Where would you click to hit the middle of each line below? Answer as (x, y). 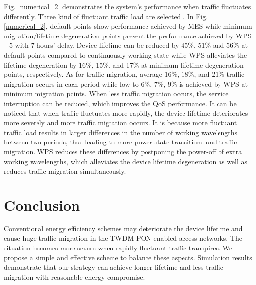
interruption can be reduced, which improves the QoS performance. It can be (120, 103)
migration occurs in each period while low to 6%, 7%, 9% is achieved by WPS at (126, 84)
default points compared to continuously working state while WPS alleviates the (126, 54)
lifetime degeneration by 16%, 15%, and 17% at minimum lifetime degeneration (124, 64)
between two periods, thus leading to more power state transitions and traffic (121, 142)
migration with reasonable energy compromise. (74, 276)
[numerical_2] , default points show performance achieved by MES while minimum (128, 26)
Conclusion (42, 204)
